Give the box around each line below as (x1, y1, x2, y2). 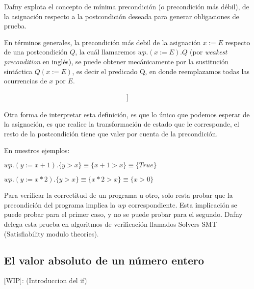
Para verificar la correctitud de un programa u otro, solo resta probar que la (4, 190, 233, 200)
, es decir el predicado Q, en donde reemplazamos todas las (72, 66, 250, 76)
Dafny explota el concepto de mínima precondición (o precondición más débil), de (4, 1, 250, 11)
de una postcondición (4, 47, 68, 57)
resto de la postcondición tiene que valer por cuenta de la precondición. (4, 128, 218, 138)
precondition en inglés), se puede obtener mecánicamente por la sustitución (4, 56, 229, 66)
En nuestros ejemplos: (4, 145, 70, 155)
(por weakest (190, 47, 228, 57)
